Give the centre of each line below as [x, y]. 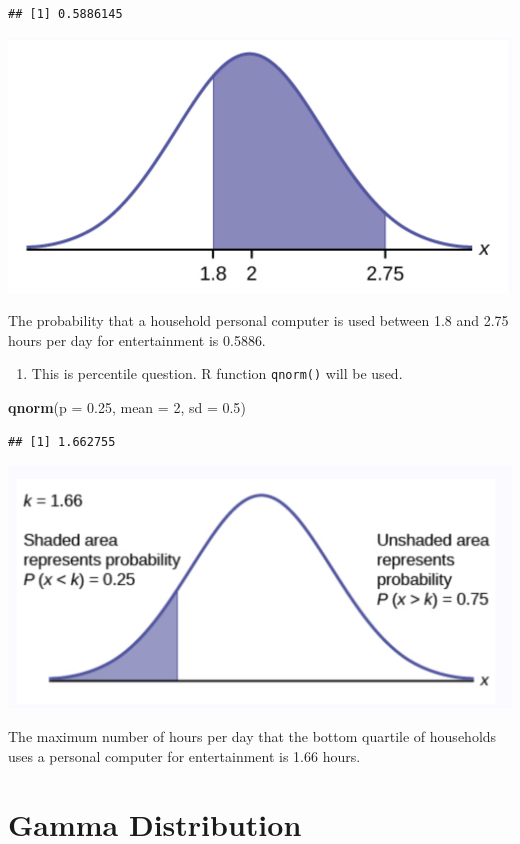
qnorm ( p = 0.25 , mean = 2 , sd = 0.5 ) [127, 407]
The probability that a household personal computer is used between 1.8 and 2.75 [258, 320]
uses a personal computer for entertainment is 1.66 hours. [184, 755]
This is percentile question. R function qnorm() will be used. [217, 373]
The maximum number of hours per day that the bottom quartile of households [252, 736]
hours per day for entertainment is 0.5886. [137, 339]
